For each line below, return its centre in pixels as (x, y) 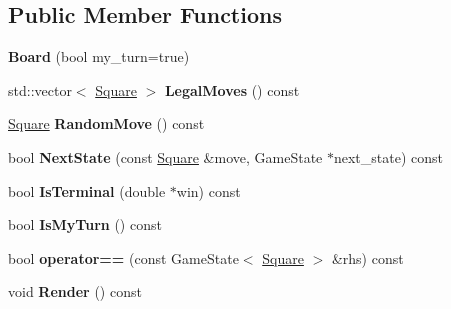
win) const (208, 190)
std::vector (40, 89)
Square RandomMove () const (106, 123)
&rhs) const (367, 257)
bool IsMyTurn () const (85, 224)
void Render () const (75, 291)
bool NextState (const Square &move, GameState (165, 156)
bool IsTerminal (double (87, 190)
